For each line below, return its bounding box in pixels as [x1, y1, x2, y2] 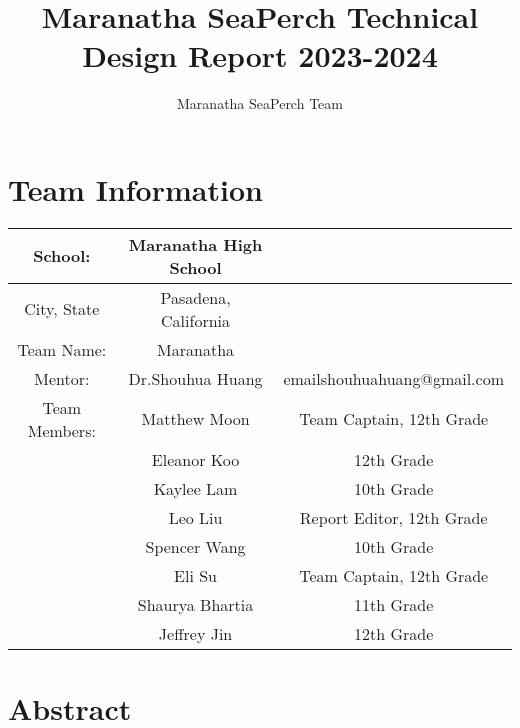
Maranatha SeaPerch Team [177, 93, 343, 114]
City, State [24, 297, 100, 321]
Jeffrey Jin [158, 621, 233, 645]
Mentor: [34, 366, 90, 390]
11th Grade [354, 592, 434, 616]
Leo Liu [168, 505, 223, 529]
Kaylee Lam [153, 476, 238, 500]
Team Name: [17, 337, 107, 361]
